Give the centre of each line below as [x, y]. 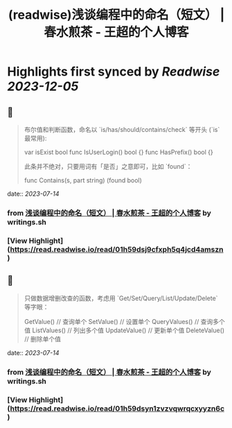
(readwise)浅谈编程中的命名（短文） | [116, 15]
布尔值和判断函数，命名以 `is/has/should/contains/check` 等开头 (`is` [122, 129]
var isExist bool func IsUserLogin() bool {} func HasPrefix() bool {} [118, 152]
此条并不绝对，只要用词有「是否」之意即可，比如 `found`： [108, 166]
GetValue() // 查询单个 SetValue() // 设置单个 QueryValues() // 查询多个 [124, 321]
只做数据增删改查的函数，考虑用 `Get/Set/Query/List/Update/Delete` [121, 298]
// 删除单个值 [42, 339]
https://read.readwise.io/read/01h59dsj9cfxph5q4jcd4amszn [117, 249]
